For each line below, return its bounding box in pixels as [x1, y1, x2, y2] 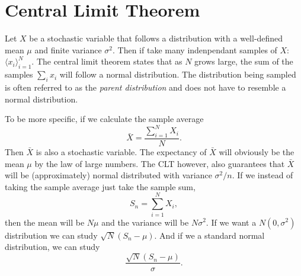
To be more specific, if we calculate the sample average [5, 113, 204, 125]
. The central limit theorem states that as [31, 55, 182, 68]
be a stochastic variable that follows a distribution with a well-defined [29, 32, 283, 44]
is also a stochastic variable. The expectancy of [36, 146, 207, 158]
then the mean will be [5, 216, 85, 228]
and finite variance [34, 43, 102, 56]
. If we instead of [232, 169, 293, 181]
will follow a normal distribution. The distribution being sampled [59, 68, 296, 81]
